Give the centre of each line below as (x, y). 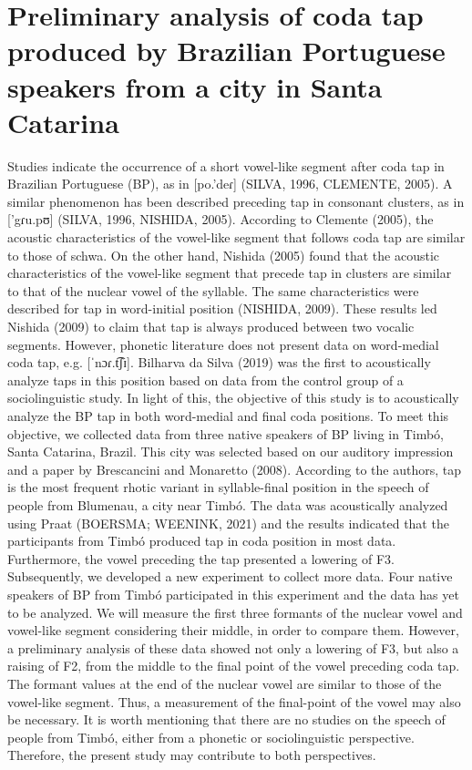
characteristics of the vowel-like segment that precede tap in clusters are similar (230, 273)
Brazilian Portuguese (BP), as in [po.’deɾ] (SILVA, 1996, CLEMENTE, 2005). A (230, 184)
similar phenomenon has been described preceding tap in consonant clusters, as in (236, 201)
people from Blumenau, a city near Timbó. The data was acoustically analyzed (228, 504)
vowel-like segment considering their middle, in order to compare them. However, (233, 630)
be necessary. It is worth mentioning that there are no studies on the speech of (226, 719)
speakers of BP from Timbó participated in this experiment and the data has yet (233, 594)
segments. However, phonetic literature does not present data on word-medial (223, 344)
